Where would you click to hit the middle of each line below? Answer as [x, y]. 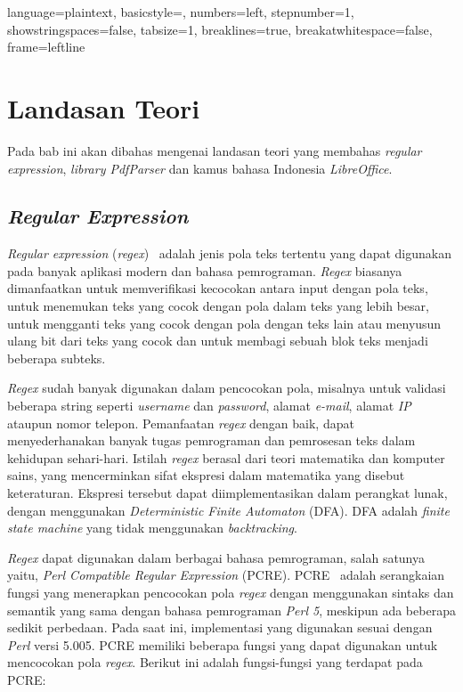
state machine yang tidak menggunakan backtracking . [152, 528]
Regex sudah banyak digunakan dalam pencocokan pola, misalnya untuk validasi [227, 388]
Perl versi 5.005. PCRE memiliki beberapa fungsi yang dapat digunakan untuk [223, 644]
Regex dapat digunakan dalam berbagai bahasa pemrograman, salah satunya [216, 557]
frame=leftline [46, 47]
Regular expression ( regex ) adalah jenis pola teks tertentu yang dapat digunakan [229, 253]
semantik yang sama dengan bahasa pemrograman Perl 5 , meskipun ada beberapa [231, 610]
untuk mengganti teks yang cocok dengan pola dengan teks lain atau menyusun [224, 323]
